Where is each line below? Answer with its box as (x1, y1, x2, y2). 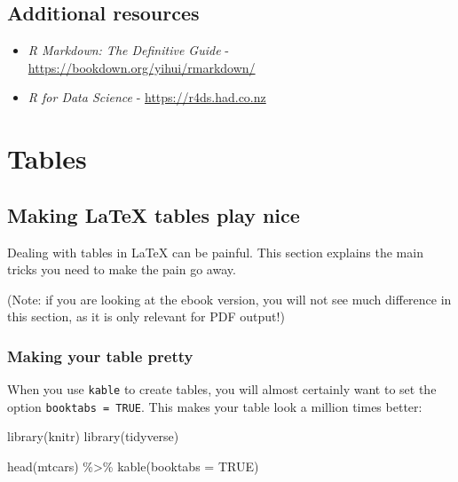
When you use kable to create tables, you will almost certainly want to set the (7, 380, 437, 399)
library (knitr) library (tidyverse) (7, 427, 179, 446)
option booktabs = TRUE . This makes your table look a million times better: (7, 397, 422, 415)
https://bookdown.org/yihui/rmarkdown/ (28, 58, 256, 76)
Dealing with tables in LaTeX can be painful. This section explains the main (7, 242, 423, 261)
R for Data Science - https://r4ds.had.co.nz (28, 88, 266, 107)
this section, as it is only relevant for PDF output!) (7, 307, 285, 326)
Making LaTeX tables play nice (7, 201, 300, 228)
